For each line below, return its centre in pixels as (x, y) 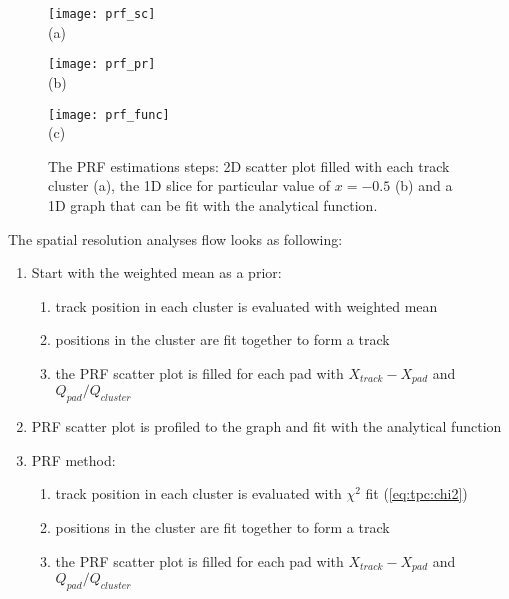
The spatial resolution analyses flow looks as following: (175, 238)
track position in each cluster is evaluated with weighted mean (246, 305)
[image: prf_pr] (102, 64)
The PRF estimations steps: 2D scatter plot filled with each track (249, 165)
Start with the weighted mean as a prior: (156, 272)
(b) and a (423, 185)
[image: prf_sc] (102, 14)
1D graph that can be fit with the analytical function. (213, 204)
